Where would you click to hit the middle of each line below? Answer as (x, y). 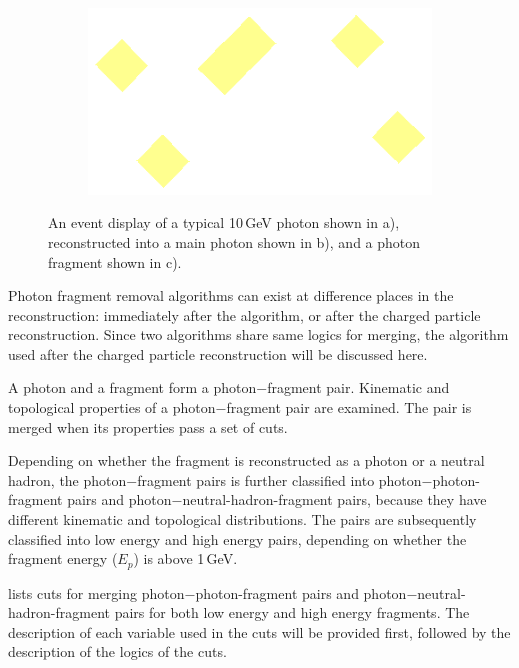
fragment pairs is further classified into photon (279, 479)
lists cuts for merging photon (96, 592)
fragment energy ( (63, 558)
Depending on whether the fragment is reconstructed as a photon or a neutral (246, 460)
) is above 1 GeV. (185, 558)
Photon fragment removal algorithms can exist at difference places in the (231, 295)
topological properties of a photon (112, 407)
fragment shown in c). (115, 261)
